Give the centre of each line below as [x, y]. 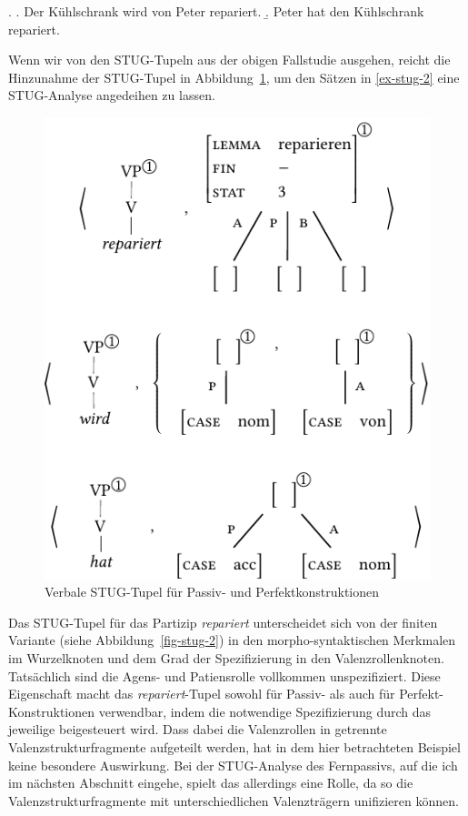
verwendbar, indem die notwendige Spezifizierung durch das [265, 711]
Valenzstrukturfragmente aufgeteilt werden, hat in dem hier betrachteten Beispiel [234, 747]
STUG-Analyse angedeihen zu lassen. [112, 95]
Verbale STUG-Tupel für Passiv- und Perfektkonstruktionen [212, 592]
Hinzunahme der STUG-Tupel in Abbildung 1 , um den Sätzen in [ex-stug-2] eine [234, 77]
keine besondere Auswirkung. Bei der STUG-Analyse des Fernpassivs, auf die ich [233, 765]
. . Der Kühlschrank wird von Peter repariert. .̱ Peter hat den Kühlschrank [216, 11]
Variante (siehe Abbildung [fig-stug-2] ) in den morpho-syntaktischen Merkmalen [232, 640]
